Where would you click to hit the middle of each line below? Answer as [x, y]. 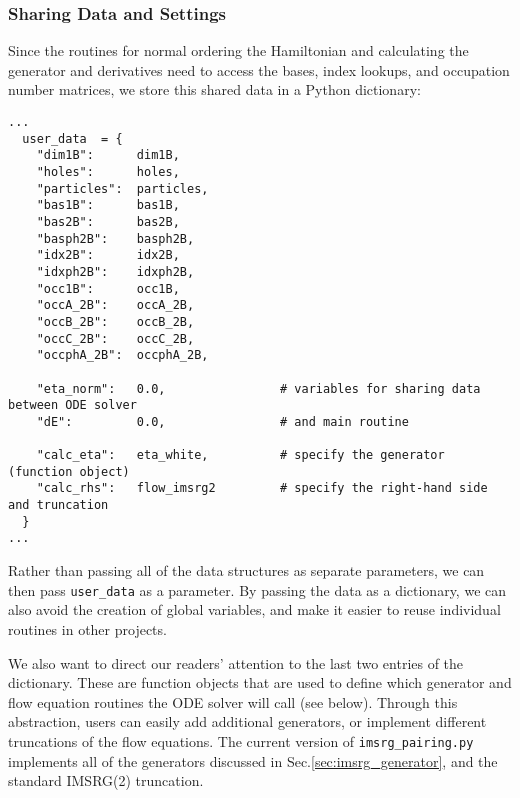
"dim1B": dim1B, [108, 155]
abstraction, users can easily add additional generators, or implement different [247, 721]
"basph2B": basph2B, [115, 238]
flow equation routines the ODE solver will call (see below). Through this [233, 701]
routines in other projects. [87, 628]
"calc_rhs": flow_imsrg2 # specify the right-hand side [262, 488]
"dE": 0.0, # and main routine [222, 421]
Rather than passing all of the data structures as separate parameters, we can [246, 570]
